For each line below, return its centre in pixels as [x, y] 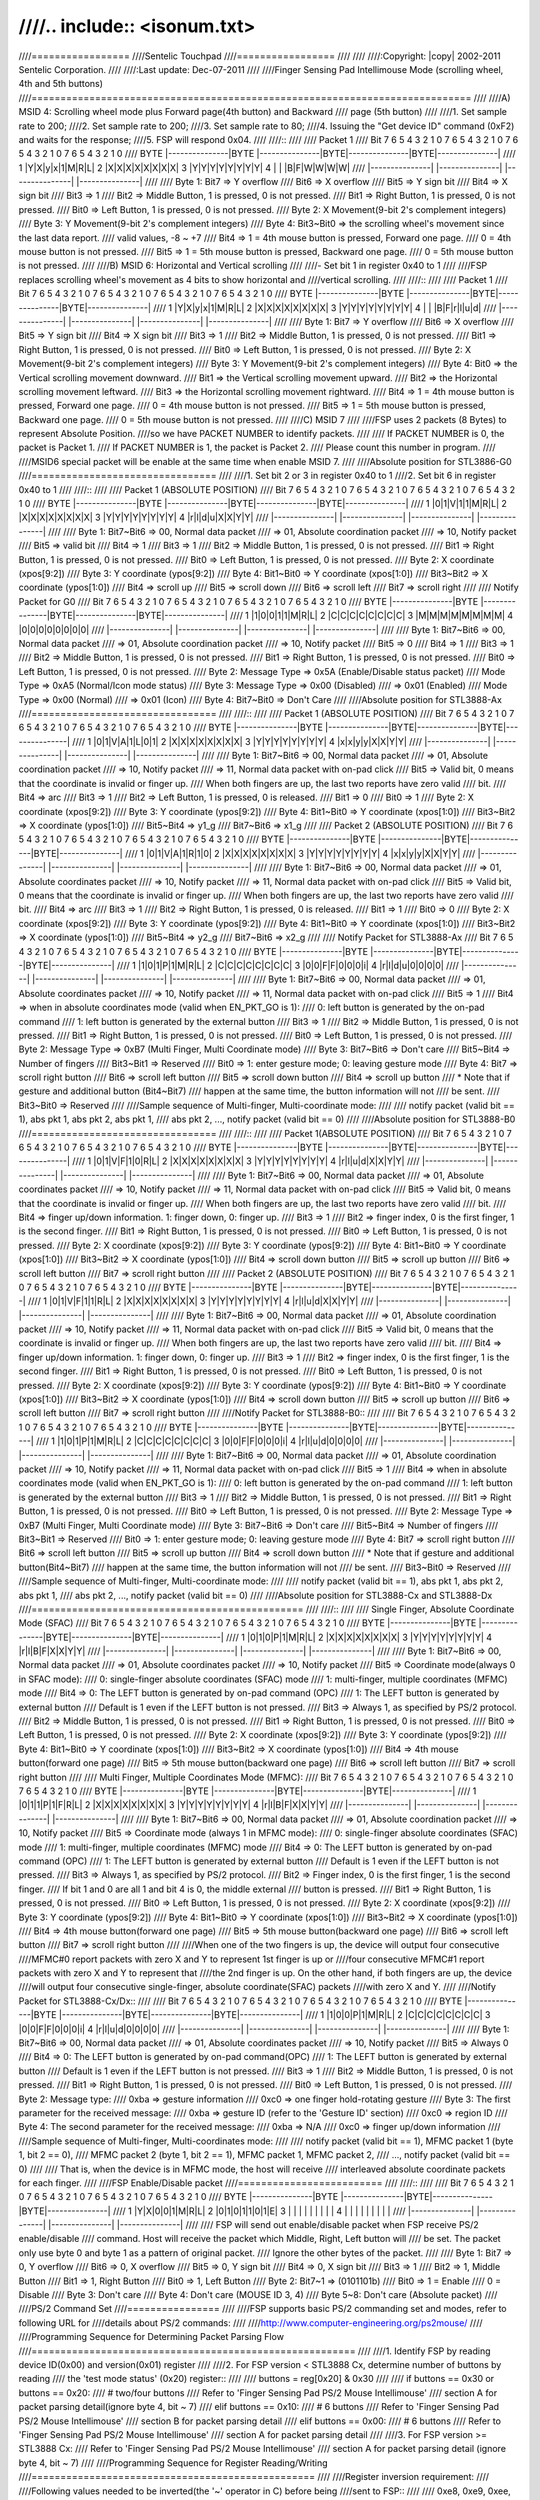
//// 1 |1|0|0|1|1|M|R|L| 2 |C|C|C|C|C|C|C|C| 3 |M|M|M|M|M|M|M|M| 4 [372, 616]
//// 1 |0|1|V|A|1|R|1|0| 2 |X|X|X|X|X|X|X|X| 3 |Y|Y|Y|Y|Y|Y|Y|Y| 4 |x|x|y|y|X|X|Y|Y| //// [300, 853]
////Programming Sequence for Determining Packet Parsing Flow [151, 2337]
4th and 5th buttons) [61, 84]
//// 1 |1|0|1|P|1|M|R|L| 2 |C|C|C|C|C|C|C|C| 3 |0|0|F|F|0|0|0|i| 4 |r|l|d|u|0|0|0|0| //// [288, 965]
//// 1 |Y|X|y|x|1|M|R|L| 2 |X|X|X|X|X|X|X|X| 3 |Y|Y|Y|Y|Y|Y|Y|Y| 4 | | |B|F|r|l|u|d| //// [325, 307]
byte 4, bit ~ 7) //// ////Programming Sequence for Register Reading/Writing [173, 2462]
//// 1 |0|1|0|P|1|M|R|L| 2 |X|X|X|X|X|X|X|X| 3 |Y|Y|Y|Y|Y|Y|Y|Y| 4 [359, 1637]
